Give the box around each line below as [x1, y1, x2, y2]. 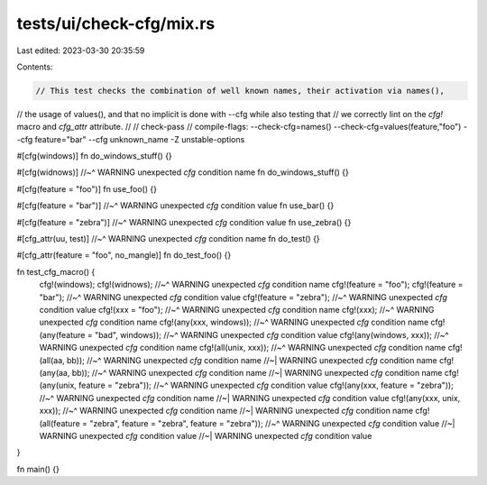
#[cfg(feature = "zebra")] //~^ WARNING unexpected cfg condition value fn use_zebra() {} [16, 216, 352, 227]
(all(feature [39, 417, 80, 428]
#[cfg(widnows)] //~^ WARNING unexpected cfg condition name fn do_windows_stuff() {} [16, 167, 349, 178]
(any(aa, [39, 367, 70, 378]
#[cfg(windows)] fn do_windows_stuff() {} [16, 151, 173, 161]
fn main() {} [16, 463, 60, 474]
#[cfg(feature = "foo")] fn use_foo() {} [16, 183, 158, 194]
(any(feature [39, 329, 86, 340]
